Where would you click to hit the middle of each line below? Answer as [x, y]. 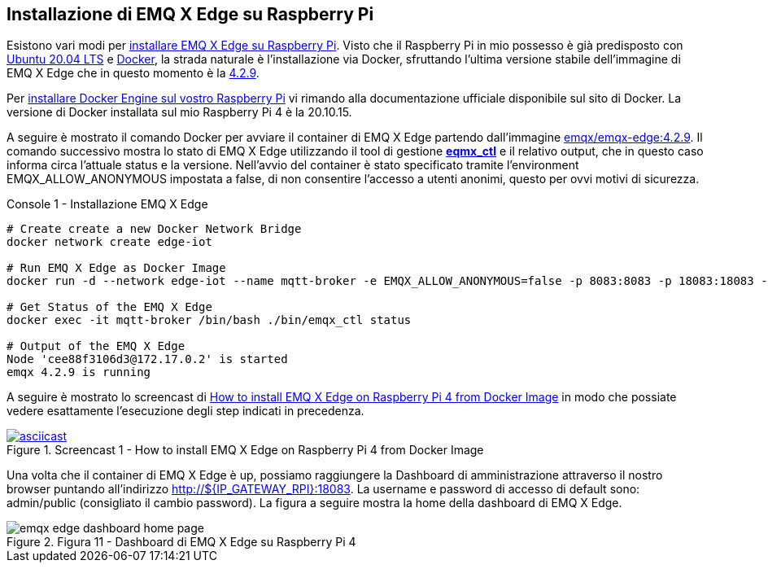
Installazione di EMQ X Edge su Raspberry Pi [190, 14]
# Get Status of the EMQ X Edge [109, 307]
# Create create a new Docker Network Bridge [154, 229]
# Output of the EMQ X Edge [96, 346]
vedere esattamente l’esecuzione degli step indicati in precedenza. [185, 411]
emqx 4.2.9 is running [79, 372]
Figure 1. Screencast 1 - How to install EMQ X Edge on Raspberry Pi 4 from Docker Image [245, 450]
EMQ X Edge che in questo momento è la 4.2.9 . [133, 73]
